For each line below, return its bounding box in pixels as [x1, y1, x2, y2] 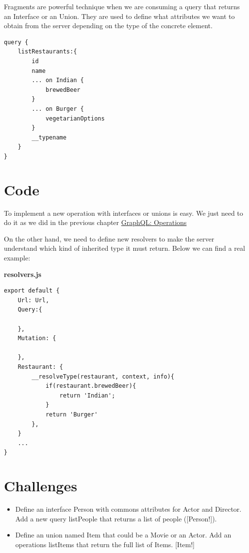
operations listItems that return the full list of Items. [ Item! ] [15, 539, 195, 549]
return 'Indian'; [59, 392, 116, 399]
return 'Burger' [45, 411, 98, 418]
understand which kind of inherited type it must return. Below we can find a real [4, 243, 245, 253]
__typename [32, 134, 66, 141]
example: [4, 253, 31, 262]
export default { [4, 287, 60, 294]
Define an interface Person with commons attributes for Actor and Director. [15, 504, 242, 514]
